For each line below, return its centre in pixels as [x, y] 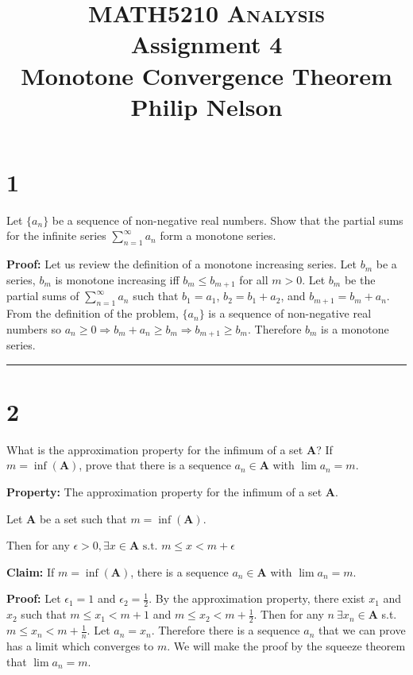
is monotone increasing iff [117, 279]
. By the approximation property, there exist [257, 598]
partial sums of [43, 296]
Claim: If [31, 571]
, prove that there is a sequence [155, 465]
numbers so [34, 328]
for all [254, 279]
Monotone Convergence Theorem [206, 75]
